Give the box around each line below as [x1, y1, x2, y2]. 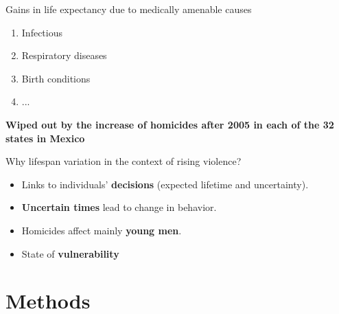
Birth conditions [21, 71, 91, 85]
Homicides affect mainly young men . [21, 223, 182, 237]
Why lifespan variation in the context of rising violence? [5, 154, 242, 168]
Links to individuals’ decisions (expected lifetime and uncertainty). [21, 177, 309, 191]
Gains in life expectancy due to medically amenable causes [5, 2, 252, 16]
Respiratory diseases [21, 48, 107, 63]
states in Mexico [5, 131, 85, 145]
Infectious [21, 25, 62, 39]
